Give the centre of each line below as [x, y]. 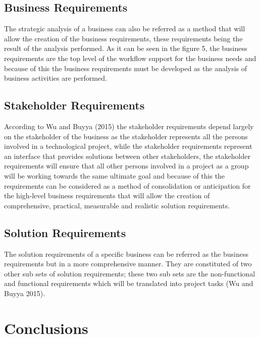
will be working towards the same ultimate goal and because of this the [115, 175]
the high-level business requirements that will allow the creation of [107, 195]
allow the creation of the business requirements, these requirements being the [123, 38]
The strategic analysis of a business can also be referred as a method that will [125, 29]
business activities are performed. [56, 78]
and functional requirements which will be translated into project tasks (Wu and [129, 283]
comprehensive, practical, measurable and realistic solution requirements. [117, 205]
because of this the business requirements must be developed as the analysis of [126, 68]
